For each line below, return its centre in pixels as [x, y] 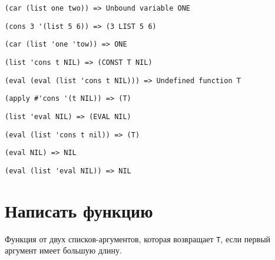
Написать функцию [79, 210]
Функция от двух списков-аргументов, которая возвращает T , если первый [138, 238]
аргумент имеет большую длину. [63, 250]
